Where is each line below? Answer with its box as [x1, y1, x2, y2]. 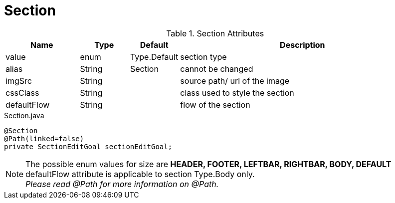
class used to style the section [180, 87, 294, 98]
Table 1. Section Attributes [166, 28, 264, 38]
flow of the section [180, 99, 250, 110]
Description [280, 39, 325, 50]
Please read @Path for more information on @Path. [25, 179, 219, 189]
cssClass [5, 87, 39, 98]
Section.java [4, 111, 44, 120]
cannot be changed [180, 63, 253, 74]
